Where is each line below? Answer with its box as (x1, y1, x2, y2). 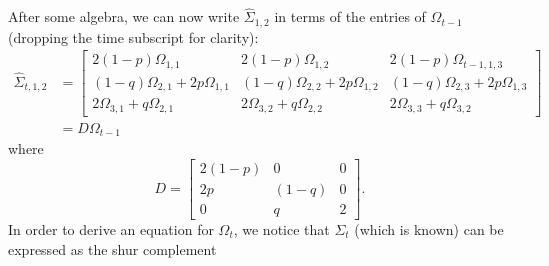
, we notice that (233, 218, 330, 239)
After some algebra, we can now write (8, 6, 240, 27)
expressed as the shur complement (8, 238, 217, 259)
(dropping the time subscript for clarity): (8, 26, 259, 47)
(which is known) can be (354, 218, 504, 239)
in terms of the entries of (274, 6, 426, 27)
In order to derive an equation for (8, 218, 214, 239)
